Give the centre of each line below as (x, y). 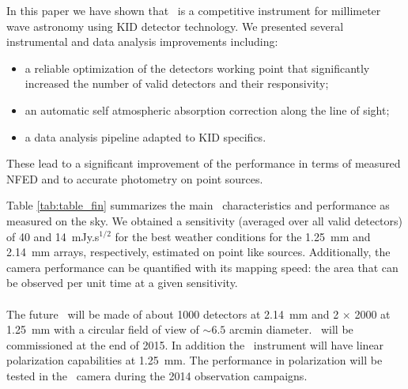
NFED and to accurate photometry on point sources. (135, 178)
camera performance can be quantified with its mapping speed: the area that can (202, 267)
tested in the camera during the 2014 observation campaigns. (157, 375)
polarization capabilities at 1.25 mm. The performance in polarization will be (195, 360)
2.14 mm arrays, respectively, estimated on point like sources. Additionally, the (198, 252)
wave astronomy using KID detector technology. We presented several (175, 26)
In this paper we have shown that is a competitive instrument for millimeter (194, 10)
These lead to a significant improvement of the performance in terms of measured (204, 163)
